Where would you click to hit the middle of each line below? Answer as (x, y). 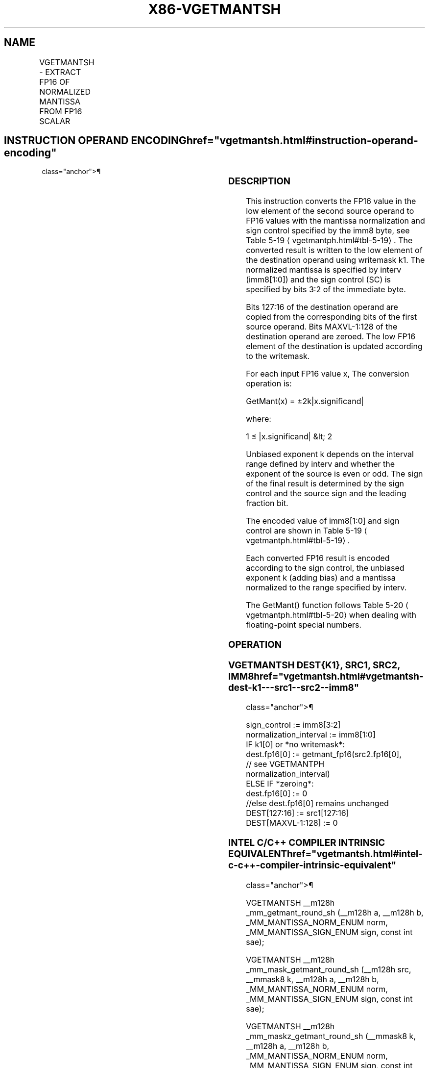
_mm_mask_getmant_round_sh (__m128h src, (329, 969)
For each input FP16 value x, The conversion (328, 374)
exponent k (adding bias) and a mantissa (321, 578)
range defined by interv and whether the (321, 464)
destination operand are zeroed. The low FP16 (331, 337)
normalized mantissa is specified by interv (324, 270)
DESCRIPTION (260, 181)
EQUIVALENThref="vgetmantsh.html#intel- (325, 854)
